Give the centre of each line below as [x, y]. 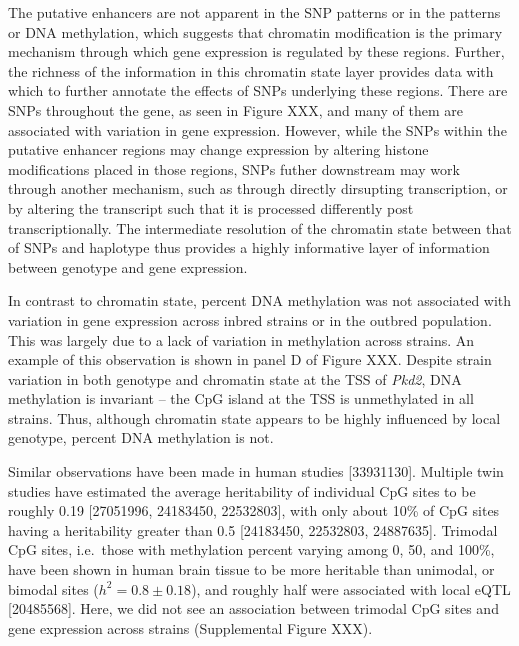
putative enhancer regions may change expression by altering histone [218, 149]
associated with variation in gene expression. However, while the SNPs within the [257, 129]
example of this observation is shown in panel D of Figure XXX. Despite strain [250, 359]
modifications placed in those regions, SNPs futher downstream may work [234, 168]
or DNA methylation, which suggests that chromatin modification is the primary [255, 31]
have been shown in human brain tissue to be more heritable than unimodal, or [251, 569]
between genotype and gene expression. [128, 266]
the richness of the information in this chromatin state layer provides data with [251, 70]
